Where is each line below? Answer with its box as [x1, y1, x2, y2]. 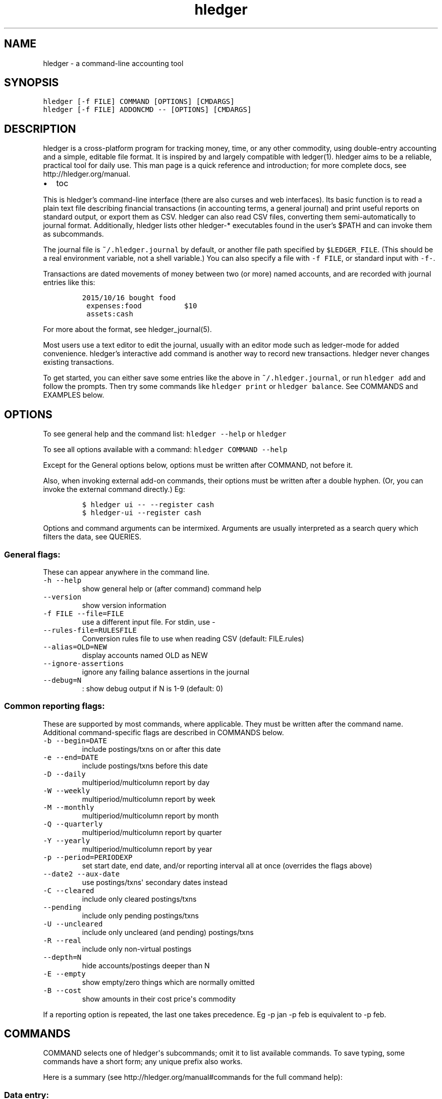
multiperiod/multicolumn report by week [82, 794, 215, 803]
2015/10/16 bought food [82, 294, 176, 302]
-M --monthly [43, 803, 94, 811]
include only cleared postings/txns [82, 894, 197, 903]
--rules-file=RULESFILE [43, 626, 137, 634]
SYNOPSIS [4, 76, 59, 89]
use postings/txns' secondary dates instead [82, 877, 228, 887]
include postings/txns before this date [82, 761, 208, 770]
